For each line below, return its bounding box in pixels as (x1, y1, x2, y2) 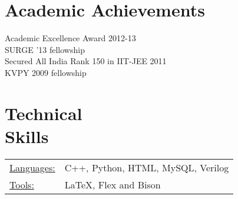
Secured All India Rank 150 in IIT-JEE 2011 (5, 55, 167, 67)
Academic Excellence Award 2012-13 (5, 32, 136, 44)
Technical (5, 101, 82, 125)
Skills (5, 124, 49, 148)
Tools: (9, 177, 34, 191)
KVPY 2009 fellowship (5, 66, 87, 78)
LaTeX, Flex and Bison (64, 177, 161, 191)
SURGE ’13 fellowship (5, 43, 85, 55)
